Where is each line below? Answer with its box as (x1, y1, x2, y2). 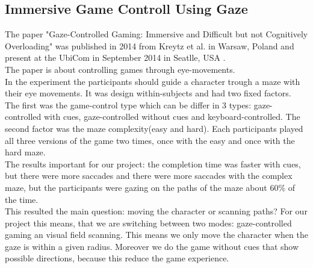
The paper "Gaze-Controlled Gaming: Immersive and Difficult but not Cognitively (5, 28, 308, 40)
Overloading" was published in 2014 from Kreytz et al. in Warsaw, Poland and (5, 39, 294, 52)
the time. (5, 193, 39, 205)
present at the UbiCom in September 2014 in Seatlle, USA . (5, 51, 226, 64)
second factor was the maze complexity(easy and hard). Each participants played (5, 122, 303, 134)
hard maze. (5, 146, 46, 158)
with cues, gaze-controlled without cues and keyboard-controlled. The (43, 110, 300, 123)
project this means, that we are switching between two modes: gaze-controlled (5, 216, 292, 229)
